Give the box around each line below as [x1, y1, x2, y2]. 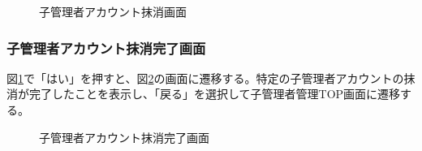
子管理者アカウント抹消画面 [39, 3, 187, 19]
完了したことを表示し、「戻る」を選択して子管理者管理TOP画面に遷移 [28, 85, 401, 102]
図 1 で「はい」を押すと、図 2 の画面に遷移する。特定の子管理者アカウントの [6, 69, 404, 86]
